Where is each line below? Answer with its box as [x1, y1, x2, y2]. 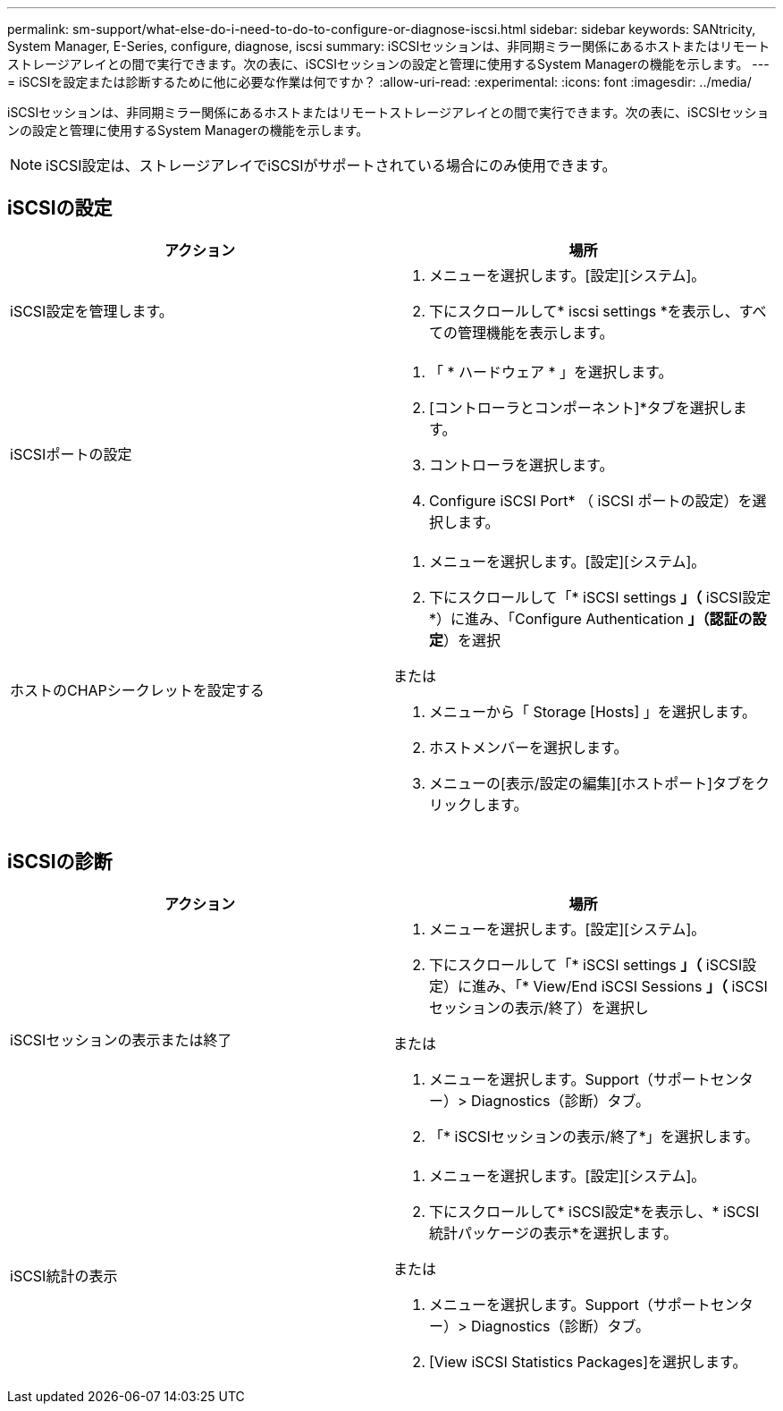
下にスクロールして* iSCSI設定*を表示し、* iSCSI [429, 1202, 760, 1221]
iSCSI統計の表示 [10, 1266, 118, 1285]
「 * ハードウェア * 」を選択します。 [429, 362, 673, 381]
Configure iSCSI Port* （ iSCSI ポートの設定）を [429, 491, 753, 510]
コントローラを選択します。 [429, 455, 614, 474]
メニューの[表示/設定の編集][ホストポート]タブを [429, 773, 756, 792]
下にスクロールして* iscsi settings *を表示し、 [429, 301, 739, 320]
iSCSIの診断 [7, 850, 113, 874]
